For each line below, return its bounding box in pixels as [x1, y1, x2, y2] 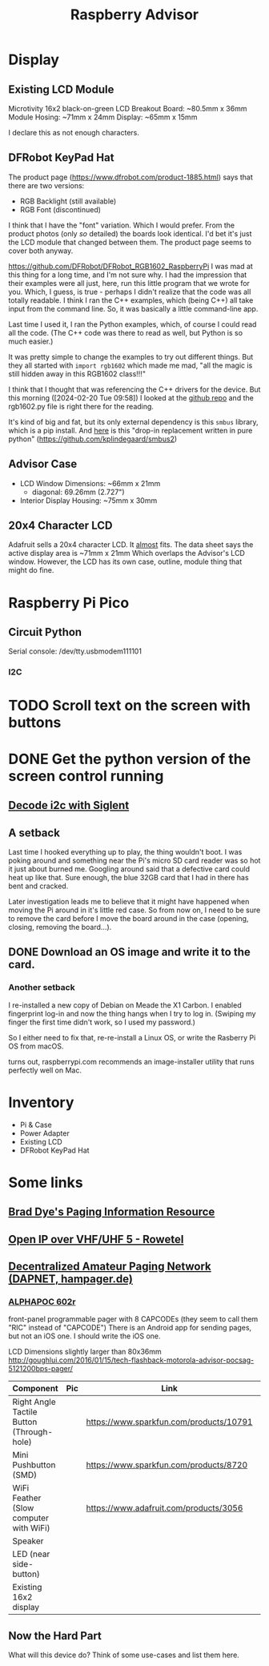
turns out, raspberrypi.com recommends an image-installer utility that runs [8, 1056, 255, 1066]
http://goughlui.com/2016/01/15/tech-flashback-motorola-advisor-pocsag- [8, 1355, 255, 1365]
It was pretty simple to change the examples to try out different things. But [8, 352, 254, 361]
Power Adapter [19, 1128, 70, 1138]
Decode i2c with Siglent [8, 799, 130, 812]
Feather [12, 1492, 42, 1503]
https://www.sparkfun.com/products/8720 [86, 1459, 248, 1471]
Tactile [12, 1406, 38, 1418]
